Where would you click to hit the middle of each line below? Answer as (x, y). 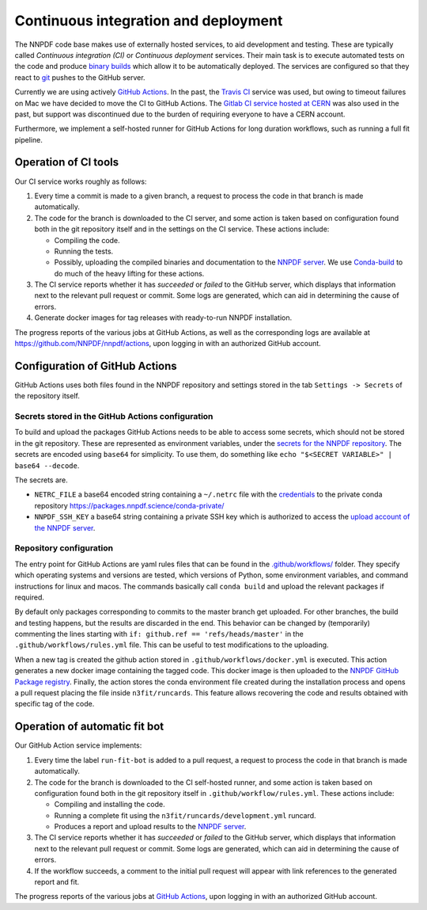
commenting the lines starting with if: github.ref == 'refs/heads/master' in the (159, 634)
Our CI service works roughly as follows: (81, 181)
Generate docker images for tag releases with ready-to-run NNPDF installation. (163, 318)
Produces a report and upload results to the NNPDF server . (150, 827)
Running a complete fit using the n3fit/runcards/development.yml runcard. (185, 815)
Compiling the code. (87, 240)
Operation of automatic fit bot (89, 727)
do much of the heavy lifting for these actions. (129, 273)
